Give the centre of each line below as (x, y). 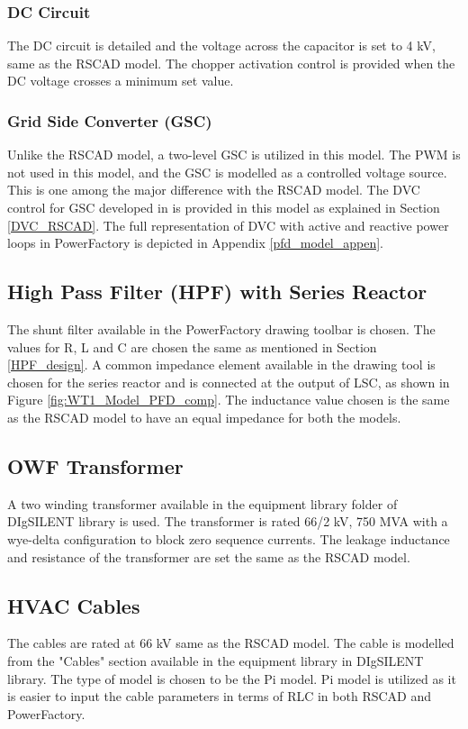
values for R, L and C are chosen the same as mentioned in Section (192, 346)
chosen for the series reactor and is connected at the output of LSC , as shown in (229, 382)
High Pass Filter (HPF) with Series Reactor (217, 292)
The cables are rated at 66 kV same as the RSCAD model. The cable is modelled (231, 643)
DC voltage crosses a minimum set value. (121, 81)
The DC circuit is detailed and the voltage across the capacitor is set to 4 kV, (221, 46)
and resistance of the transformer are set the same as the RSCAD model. (209, 556)
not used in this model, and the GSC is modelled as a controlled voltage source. (227, 172)
